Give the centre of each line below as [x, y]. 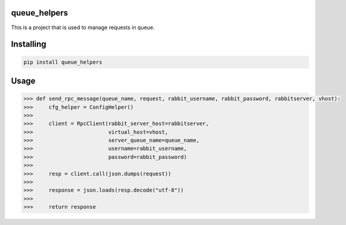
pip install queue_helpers [63, 62]
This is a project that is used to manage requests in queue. [83, 27]
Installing [29, 44]
